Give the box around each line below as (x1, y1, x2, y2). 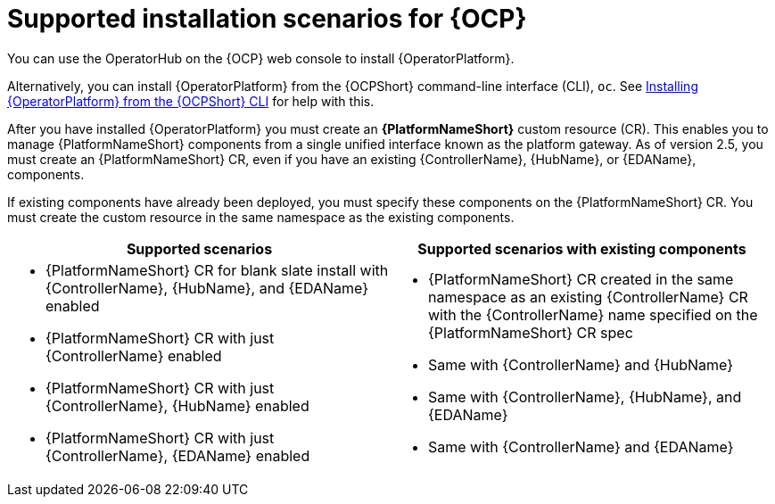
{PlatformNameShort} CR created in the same (428, 269, 734, 288)
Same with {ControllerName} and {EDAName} (428, 437, 734, 456)
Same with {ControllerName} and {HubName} (428, 355, 733, 374)
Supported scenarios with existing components (417, 239, 746, 258)
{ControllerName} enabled (45, 346, 222, 365)
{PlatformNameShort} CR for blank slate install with (45, 260, 389, 279)
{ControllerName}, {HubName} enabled (45, 396, 309, 415)
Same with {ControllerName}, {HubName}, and (428, 387, 742, 406)
